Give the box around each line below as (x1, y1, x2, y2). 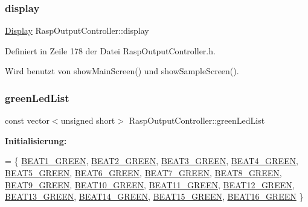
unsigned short (60, 114, 115, 127)
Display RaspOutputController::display (5, 24, 149, 37)
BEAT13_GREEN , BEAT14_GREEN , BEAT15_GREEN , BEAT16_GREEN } (5, 190, 304, 203)
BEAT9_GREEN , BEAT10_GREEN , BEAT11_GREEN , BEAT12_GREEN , (5, 178, 295, 191)
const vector (5, 114, 50, 127)
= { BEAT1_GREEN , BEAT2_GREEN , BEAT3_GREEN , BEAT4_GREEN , (5, 154, 298, 167)
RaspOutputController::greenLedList (129, 114, 265, 127)
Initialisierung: (5, 134, 67, 147)
